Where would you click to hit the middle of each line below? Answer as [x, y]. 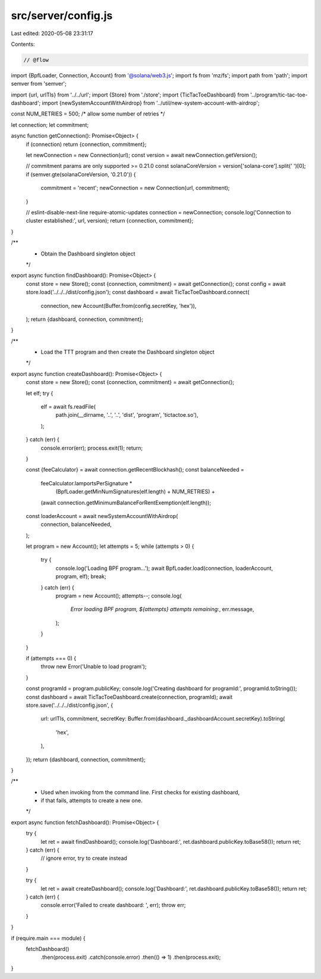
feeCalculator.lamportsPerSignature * [86, 483]
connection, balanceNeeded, [76, 525]
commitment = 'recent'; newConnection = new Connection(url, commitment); [135, 188]
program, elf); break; [81, 576]
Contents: [23, 44]
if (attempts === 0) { [51, 658]
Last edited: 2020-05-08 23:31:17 [52, 33]
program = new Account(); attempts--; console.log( [119, 596]
